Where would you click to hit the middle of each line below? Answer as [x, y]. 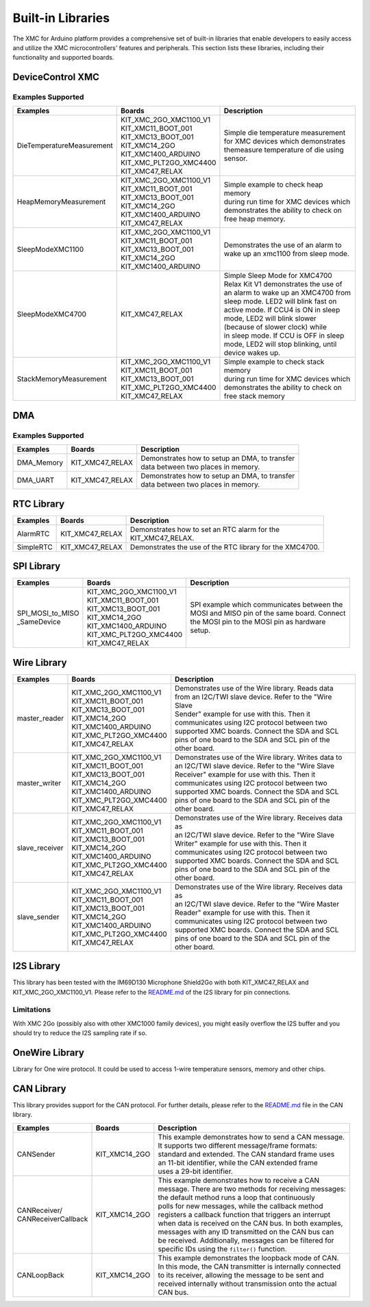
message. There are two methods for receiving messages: [252, 1189]
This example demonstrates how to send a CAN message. [251, 1137]
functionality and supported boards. [63, 58]
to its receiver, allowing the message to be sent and [241, 1275]
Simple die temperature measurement [285, 132]
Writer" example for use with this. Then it [241, 843]
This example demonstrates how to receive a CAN [239, 1180]
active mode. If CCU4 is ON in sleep [282, 310]
